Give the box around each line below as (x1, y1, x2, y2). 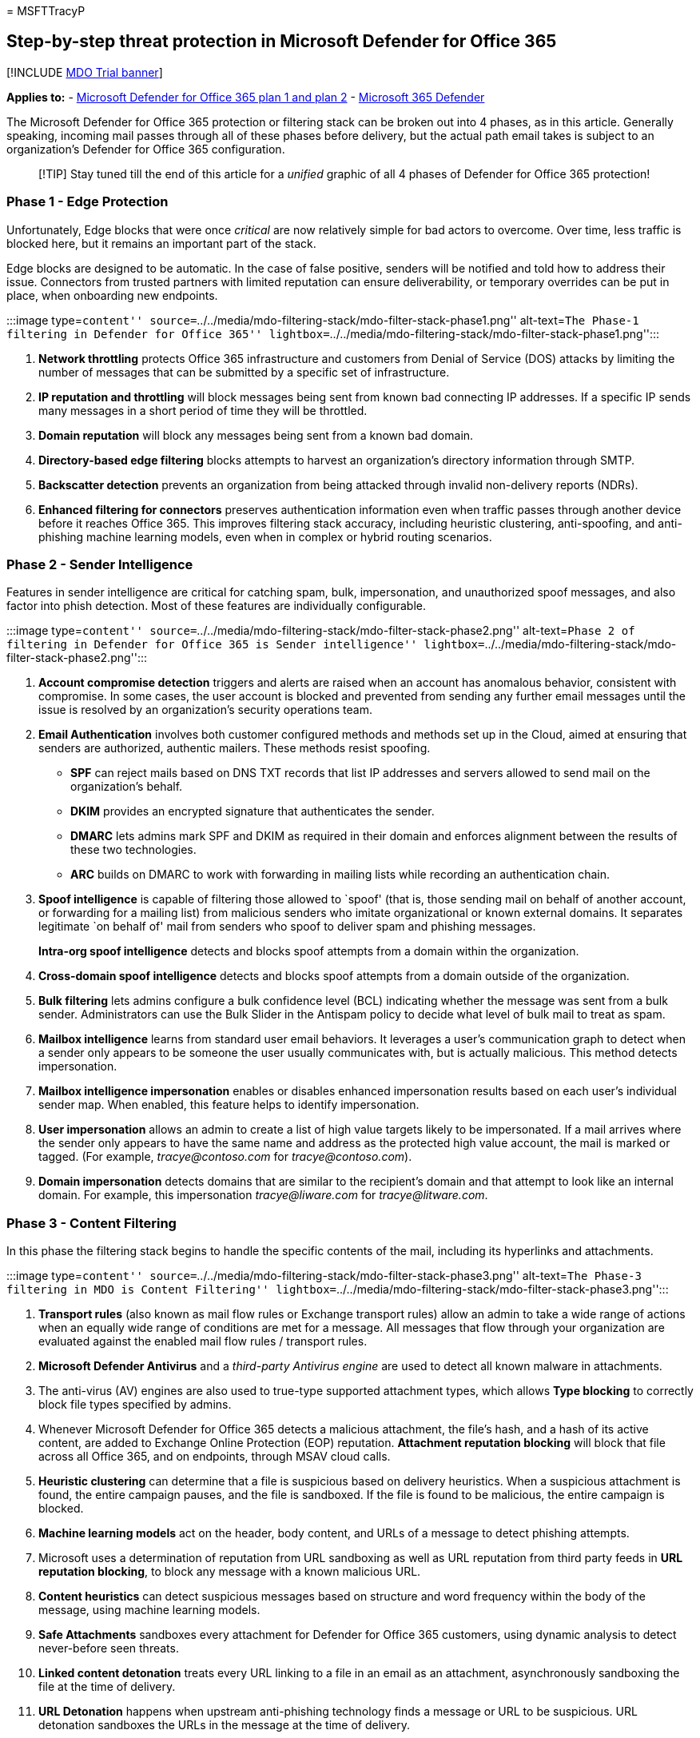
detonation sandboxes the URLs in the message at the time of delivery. (38, 1718, 411, 1732)
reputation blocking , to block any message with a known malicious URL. (38, 1565, 421, 1579)
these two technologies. (70, 843, 197, 857)
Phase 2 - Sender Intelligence (6, 556, 193, 572)
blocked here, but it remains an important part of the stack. (6, 236, 316, 250)
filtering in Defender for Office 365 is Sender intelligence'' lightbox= (6, 638, 485, 652)
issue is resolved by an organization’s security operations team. (38, 703, 372, 717)
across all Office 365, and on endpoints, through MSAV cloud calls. (38, 1449, 391, 1464)
